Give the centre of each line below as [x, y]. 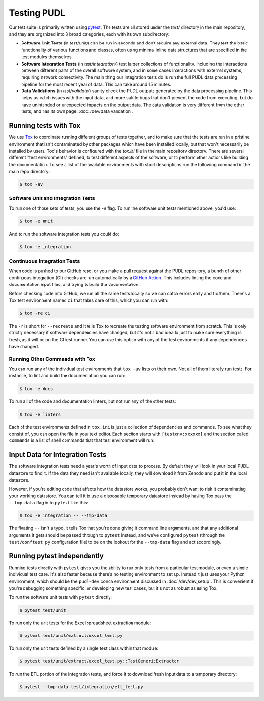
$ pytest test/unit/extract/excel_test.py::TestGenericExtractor [99, 661]
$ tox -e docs [36, 388]
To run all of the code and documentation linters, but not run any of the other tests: [92, 401]
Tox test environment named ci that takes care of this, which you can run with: [89, 300]
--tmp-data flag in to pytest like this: [49, 503]
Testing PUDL [37, 13]
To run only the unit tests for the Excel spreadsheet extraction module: [80, 623]
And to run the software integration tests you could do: [64, 234]
